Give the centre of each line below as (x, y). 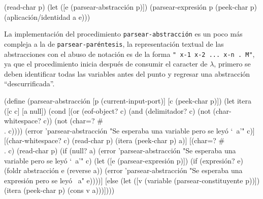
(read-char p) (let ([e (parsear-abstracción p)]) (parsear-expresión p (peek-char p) (131, 7)
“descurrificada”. (29, 84)
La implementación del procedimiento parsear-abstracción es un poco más (123, 34)
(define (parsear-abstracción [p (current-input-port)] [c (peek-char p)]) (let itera (128, 100)
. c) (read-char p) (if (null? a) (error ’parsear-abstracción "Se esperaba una (120, 150)
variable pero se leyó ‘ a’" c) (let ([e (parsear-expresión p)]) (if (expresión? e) (124, 160)
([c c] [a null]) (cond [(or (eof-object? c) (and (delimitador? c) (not (107, 110)
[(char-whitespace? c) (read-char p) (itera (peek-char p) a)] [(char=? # (114, 140)
